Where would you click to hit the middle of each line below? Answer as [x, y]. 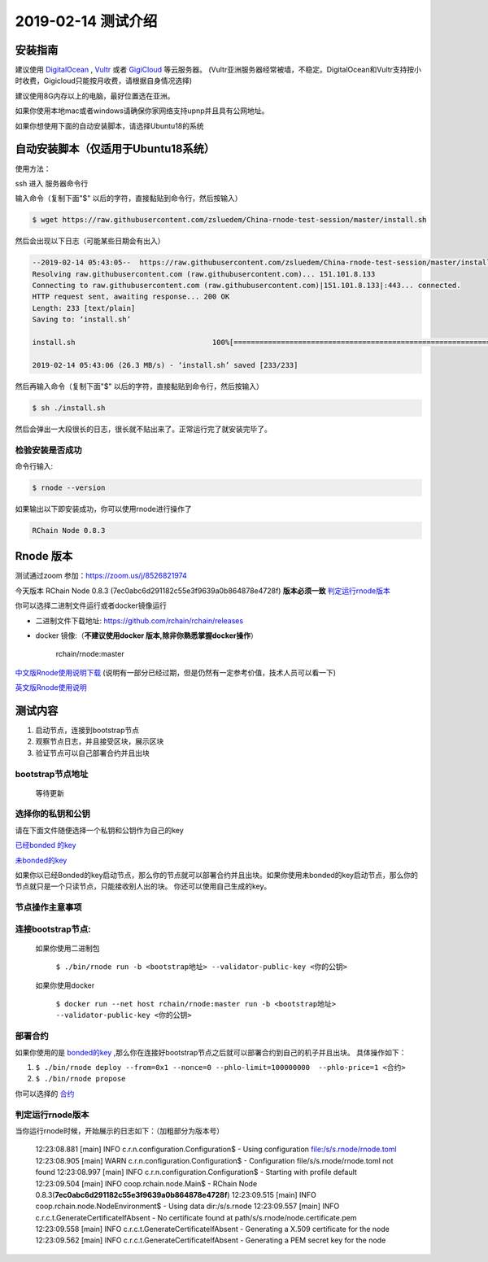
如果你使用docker [65, 985]
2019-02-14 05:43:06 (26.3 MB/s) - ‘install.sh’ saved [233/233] [165, 365]
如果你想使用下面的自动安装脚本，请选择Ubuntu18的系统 [109, 125]
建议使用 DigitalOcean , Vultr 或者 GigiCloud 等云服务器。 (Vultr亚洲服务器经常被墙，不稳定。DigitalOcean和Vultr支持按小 [218, 70]
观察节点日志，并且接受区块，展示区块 [100, 741]
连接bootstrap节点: [53, 929]
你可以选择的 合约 [45, 1094]
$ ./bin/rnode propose [81, 1079]
